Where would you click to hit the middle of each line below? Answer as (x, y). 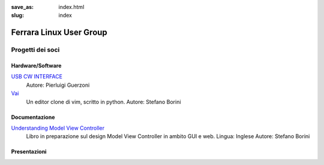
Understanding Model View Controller (58, 128)
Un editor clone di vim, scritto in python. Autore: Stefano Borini (103, 102)
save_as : (22, 7)
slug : (17, 16)
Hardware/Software (36, 65)
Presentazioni (29, 152)
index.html (71, 7)
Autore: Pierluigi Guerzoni (58, 85)
